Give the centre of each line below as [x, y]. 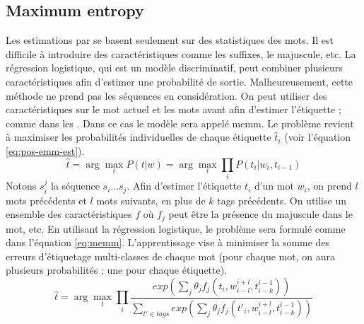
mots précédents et [46, 200]
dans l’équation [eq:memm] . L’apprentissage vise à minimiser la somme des [168, 242]
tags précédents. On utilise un [282, 200]
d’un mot [274, 186]
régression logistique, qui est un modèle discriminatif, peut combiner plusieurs [174, 68]
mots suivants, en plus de [151, 200]
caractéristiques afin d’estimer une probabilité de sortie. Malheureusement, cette [179, 81]
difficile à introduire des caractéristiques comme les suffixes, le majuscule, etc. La [181, 53]
